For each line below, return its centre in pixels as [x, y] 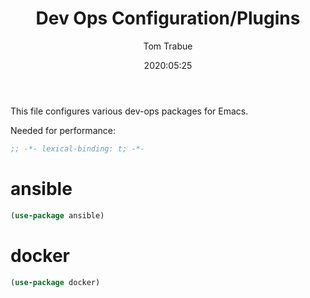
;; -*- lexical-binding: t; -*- [77, 148]
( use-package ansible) [57, 215]
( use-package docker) [55, 282]
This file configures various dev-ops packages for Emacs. [129, 111]
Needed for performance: [63, 130]
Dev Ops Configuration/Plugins [168, 18]
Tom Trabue [168, 46]
